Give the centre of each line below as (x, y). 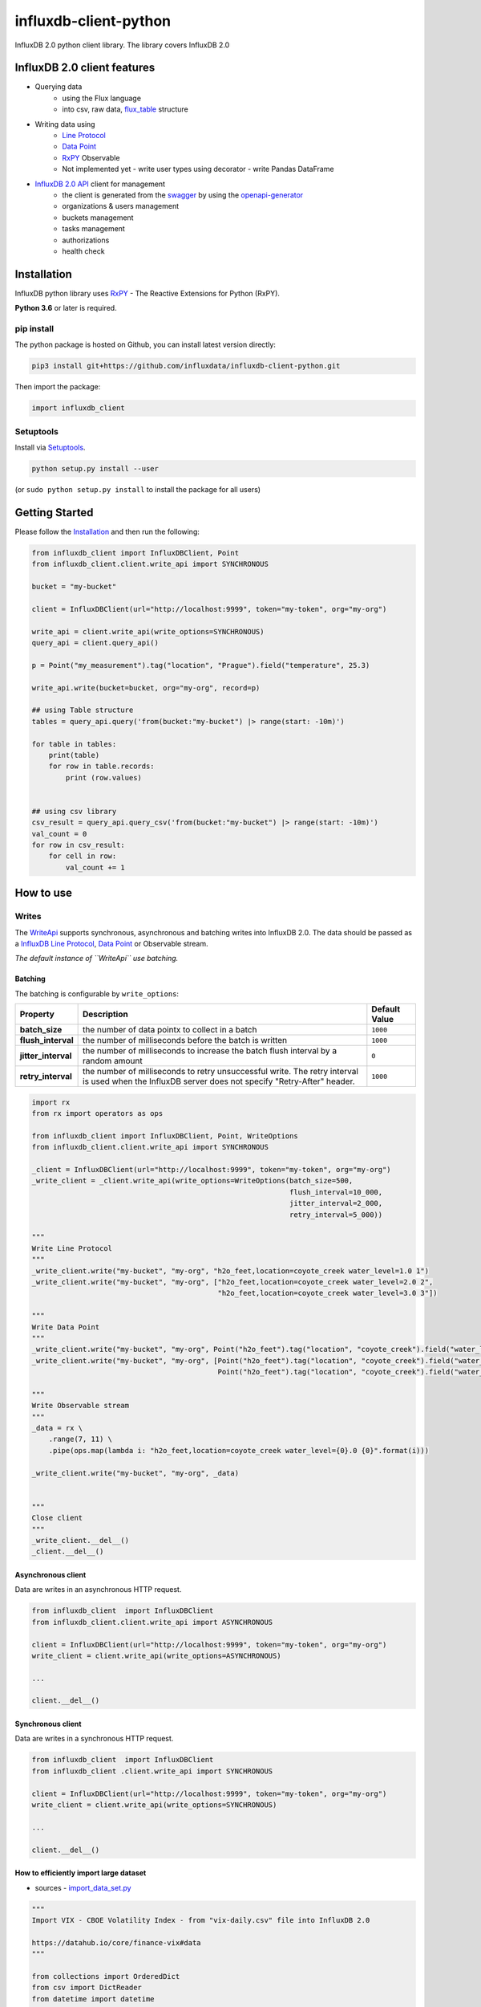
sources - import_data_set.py (83, 1887)
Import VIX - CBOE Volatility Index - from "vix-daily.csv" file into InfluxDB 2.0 (201, 1920)
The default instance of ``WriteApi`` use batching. (97, 959)
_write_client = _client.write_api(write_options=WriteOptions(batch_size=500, (192, 1181)
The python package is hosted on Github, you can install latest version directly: (146, 344)
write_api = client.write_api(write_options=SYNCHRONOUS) (148, 631)
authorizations (86, 240)
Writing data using (65, 124)
